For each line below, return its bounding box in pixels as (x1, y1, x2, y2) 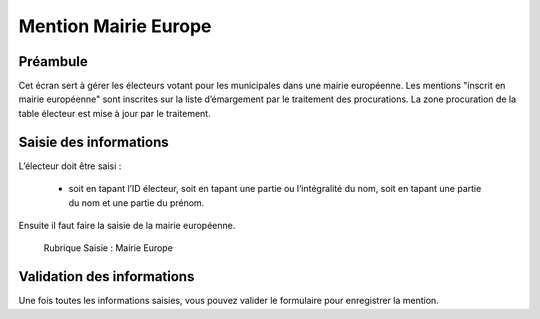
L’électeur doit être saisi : (18, 160, 122, 172)
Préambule (18, 53, 89, 70)
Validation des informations (18, 268, 195, 285)
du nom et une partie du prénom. (68, 196, 205, 209)
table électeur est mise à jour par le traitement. (18, 107, 211, 119)
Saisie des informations (18, 133, 169, 150)
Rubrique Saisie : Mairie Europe (43, 242, 174, 254)
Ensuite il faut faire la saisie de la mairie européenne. (18, 219, 236, 231)
